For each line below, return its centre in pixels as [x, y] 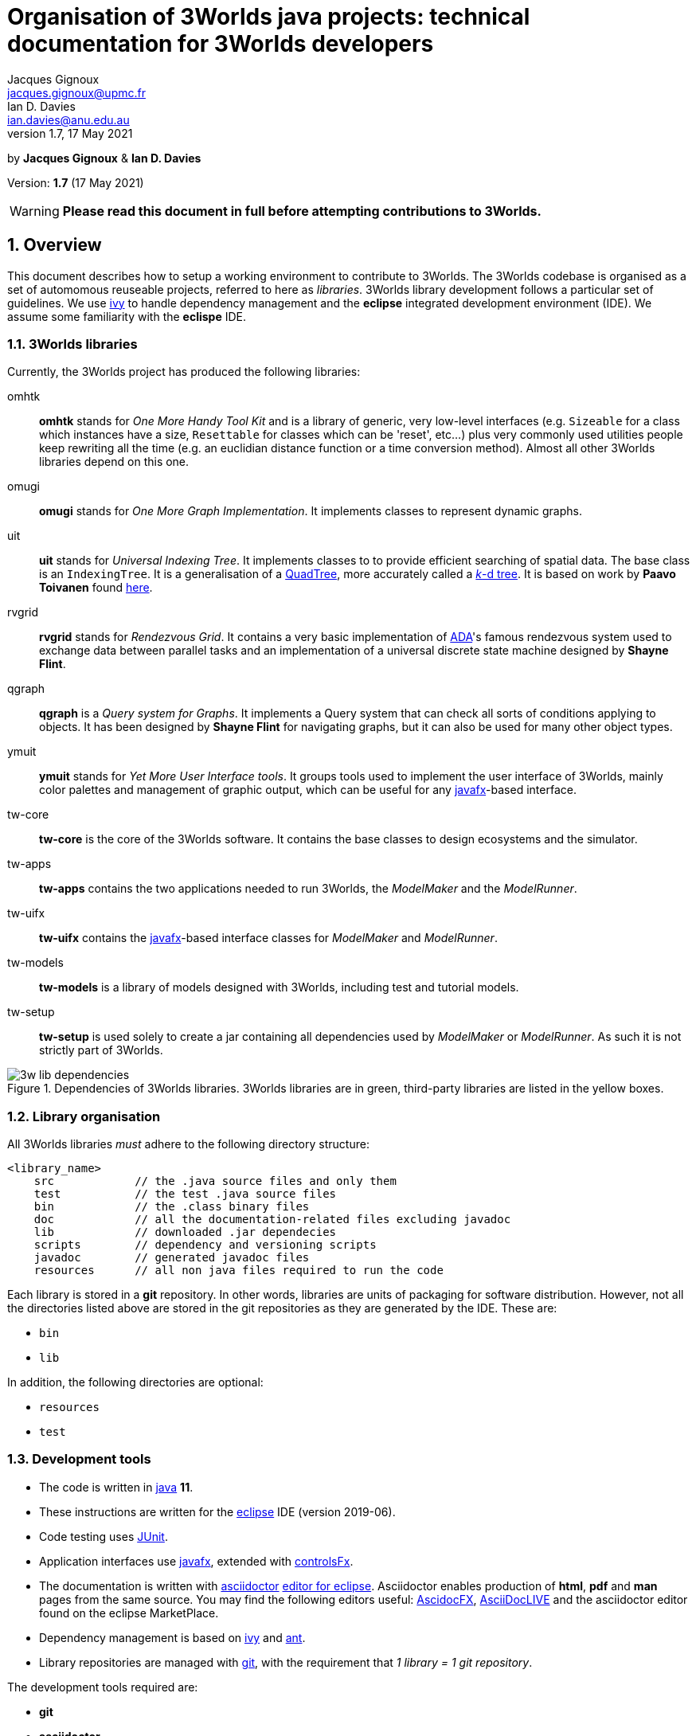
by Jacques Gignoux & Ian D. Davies [104, 158]
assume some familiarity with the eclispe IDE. [127, 316]
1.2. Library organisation [84, 1116]
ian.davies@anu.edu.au [68, 119]
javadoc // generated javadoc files [172, 1258]
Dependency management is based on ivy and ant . [172, 1637]
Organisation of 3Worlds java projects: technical [269, 17]
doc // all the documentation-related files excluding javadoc [272, 1220]
